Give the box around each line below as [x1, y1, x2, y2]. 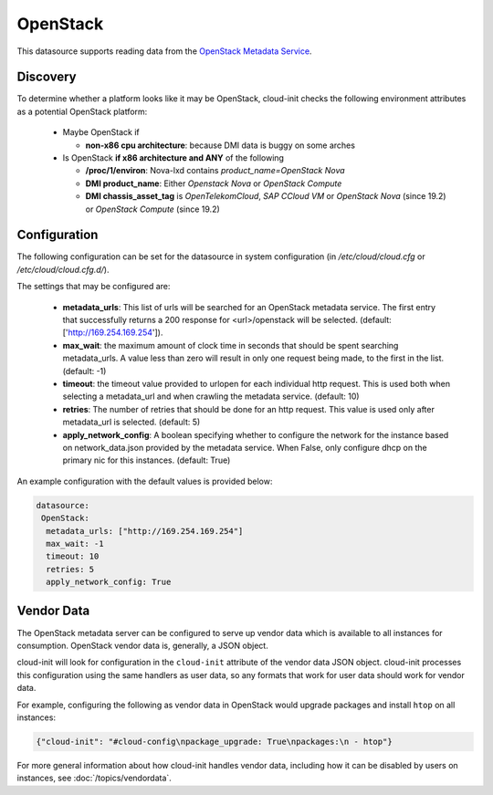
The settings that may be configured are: [16, 281, 171, 292]
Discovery [16, 69, 77, 85]
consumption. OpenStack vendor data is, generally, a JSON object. [16, 640, 268, 651]
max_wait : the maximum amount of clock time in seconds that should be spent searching [62, 340, 399, 350]
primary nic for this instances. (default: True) [62, 455, 231, 465]
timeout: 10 [46, 551, 100, 561]
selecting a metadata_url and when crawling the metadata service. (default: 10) [62, 391, 360, 402]
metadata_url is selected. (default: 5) [62, 416, 201, 428]
